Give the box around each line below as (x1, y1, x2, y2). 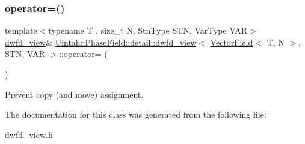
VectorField (210, 35, 253, 48)
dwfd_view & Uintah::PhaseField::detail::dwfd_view (5, 35, 197, 48)
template (5, 24, 37, 37)
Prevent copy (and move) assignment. (5, 88, 144, 100)
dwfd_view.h (5, 128, 53, 140)
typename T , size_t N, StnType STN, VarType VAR (48, 24, 248, 37)
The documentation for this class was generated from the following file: (5, 108, 266, 121)
